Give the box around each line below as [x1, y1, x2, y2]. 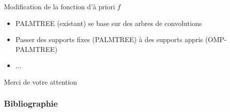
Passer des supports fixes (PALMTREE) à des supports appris [15, 34, 203, 45]
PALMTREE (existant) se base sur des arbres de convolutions [15, 18, 202, 28]
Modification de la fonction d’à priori [4, 1, 115, 11]
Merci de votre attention [4, 76, 77, 87]
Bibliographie [4, 97, 58, 110]
